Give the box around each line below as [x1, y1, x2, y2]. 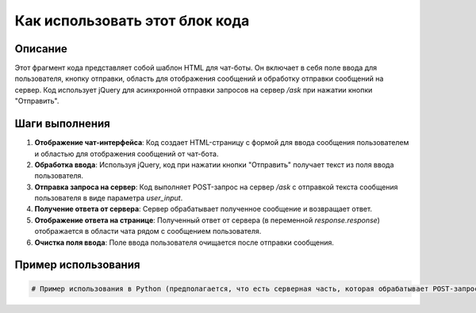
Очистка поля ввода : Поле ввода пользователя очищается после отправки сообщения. [34, 238, 335, 247]
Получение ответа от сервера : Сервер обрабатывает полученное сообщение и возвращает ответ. [34, 204, 373, 214]
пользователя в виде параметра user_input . [34, 193, 183, 203]
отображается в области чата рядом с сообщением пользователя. [34, 227, 262, 236]
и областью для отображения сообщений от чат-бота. [34, 149, 219, 158]
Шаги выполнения [14, 117, 110, 131]
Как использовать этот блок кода [14, 12, 250, 29]
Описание [14, 42, 67, 55]
